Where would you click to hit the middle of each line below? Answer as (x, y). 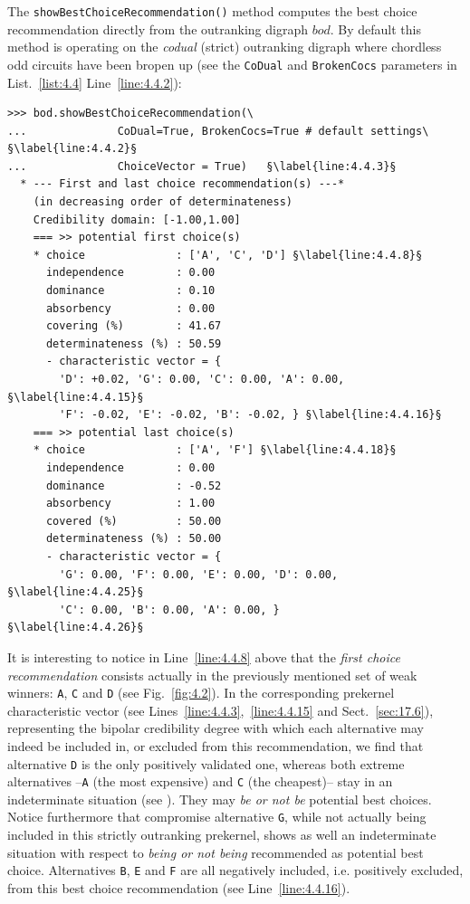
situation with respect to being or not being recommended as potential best (216, 852)
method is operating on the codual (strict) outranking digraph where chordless (225, 47)
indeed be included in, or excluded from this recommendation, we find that (216, 745)
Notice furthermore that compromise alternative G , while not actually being (217, 817)
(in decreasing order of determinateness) (163, 202)
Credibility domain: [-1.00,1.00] (137, 219)
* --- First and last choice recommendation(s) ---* (182, 184)
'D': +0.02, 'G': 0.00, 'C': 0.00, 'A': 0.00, (202, 379)
